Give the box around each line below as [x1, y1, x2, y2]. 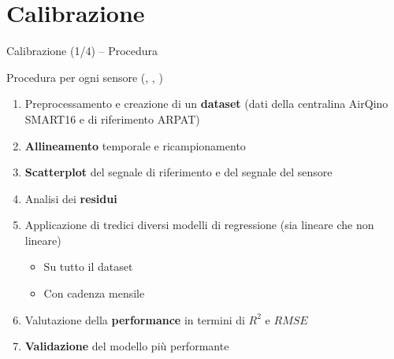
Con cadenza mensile [43, 285, 145, 302]
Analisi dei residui [24, 190, 117, 206]
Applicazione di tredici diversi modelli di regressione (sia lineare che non [24, 217, 374, 233]
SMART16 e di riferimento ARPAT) [24, 110, 200, 127]
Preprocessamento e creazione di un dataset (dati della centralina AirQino [24, 95, 388, 112]
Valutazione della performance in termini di [24, 311, 245, 328]
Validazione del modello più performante [24, 338, 229, 354]
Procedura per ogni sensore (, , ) [6, 68, 163, 85]
